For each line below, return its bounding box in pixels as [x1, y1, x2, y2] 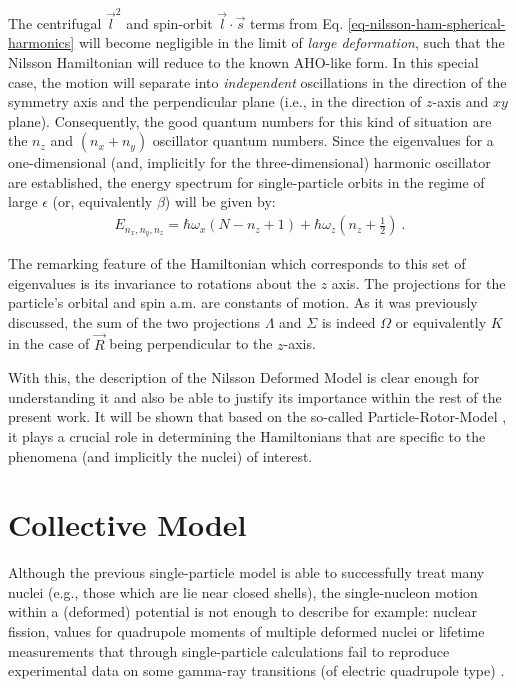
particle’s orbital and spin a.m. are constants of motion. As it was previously [8, 292, 478, 313]
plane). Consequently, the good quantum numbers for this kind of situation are [8, 110, 492, 131]
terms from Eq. [250, 12, 344, 33]
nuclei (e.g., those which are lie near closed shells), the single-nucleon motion [8, 581, 478, 602]
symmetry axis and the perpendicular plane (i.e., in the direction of [8, 91, 422, 112]
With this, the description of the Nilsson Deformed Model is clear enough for [8, 367, 480, 388]
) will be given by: [164, 191, 276, 212]
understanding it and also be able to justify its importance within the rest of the [8, 386, 502, 407]
